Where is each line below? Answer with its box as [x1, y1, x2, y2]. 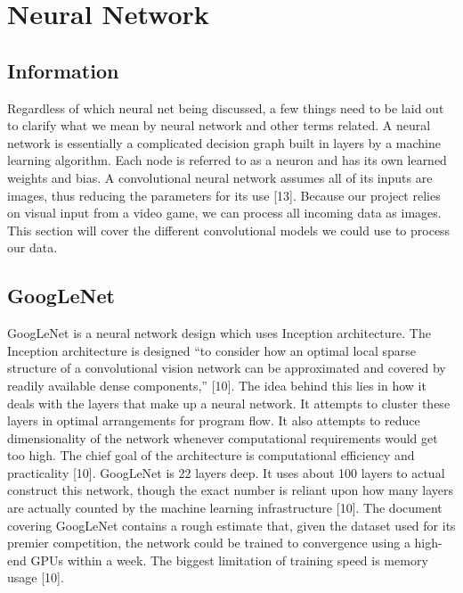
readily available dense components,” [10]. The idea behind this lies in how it [7, 375, 426, 394]
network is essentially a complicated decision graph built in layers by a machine [7, 133, 441, 152]
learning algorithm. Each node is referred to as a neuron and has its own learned [7, 151, 447, 169]
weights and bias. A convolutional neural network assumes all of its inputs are [7, 168, 433, 186]
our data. [7, 238, 58, 257]
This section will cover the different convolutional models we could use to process [7, 220, 451, 239]
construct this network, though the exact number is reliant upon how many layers [7, 481, 454, 499]
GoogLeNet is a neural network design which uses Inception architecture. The [7, 324, 431, 342]
